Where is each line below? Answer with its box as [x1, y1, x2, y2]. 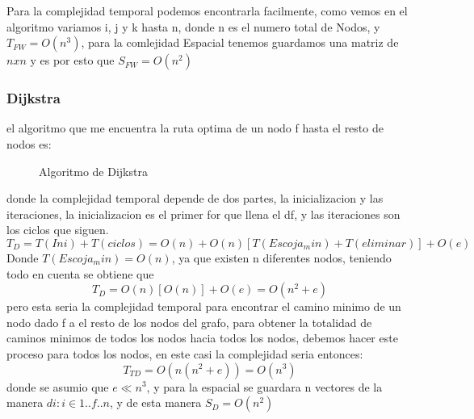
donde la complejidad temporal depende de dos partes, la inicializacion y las [6, 190, 384, 207]
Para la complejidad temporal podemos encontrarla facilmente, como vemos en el [6, 2, 408, 19]
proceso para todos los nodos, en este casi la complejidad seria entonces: [6, 345, 363, 362]
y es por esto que [30, 52, 115, 69]
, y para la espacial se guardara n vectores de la [146, 378, 383, 395]
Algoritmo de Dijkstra [39, 162, 148, 179]
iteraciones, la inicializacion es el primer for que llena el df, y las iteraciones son [6, 205, 401, 222]
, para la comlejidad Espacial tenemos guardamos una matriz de [81, 34, 399, 51]
